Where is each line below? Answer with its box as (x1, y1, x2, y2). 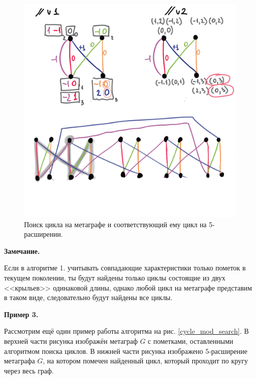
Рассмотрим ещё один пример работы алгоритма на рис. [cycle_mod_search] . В (4, 326, 249, 336)
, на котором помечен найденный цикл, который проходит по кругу (43, 355, 248, 366)
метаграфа (4, 355, 35, 366)
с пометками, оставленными (148, 335, 233, 346)
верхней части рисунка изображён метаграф (4, 335, 138, 346)
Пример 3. (4, 309, 39, 319)
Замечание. (4, 245, 40, 256)
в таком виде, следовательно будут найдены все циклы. (4, 292, 173, 303)
